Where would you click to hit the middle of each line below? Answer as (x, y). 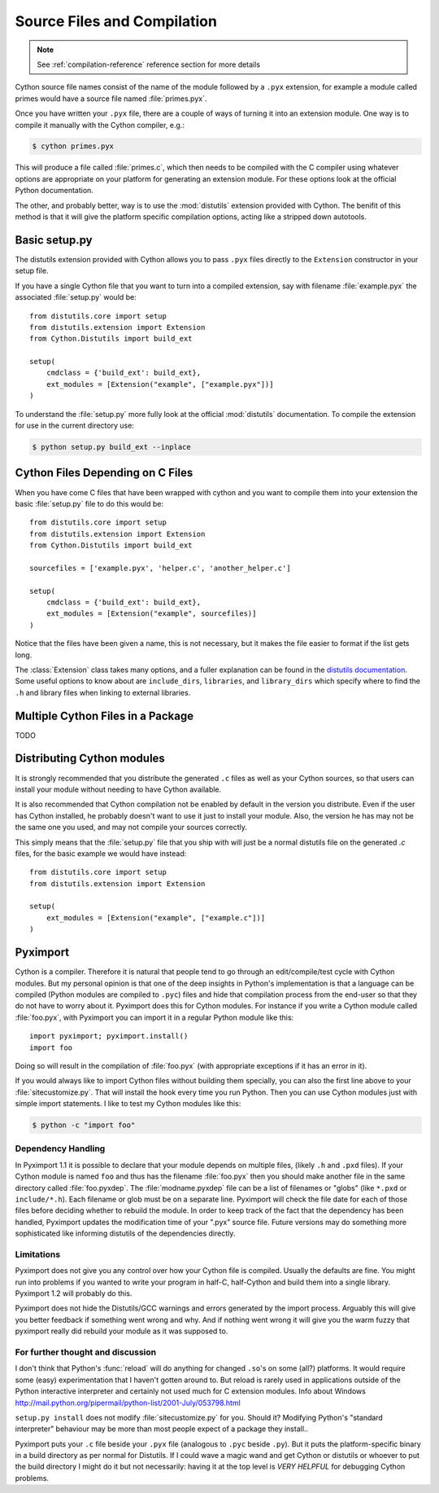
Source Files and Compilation (116, 21)
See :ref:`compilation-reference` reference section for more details (148, 64)
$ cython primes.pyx (73, 146)
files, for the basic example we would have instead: (101, 853)
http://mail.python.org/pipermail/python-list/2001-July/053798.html (128, 1403)
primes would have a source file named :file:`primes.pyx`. (111, 99)
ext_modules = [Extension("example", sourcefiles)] (151, 614)
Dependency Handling (60, 1148)
